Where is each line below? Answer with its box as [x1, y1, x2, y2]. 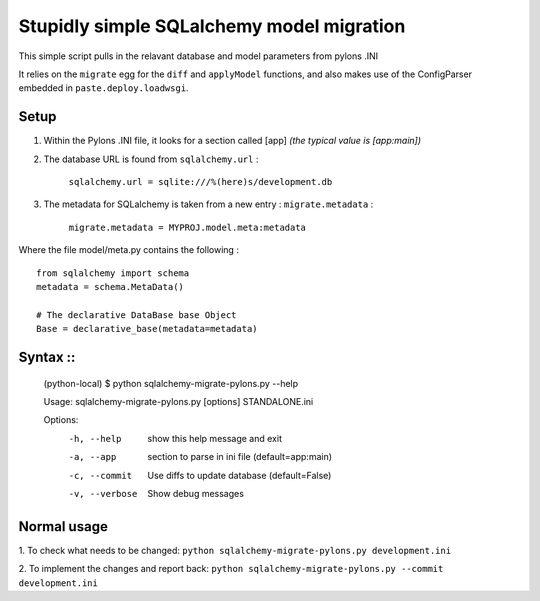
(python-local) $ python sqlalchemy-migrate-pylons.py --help [43, 377, 299, 389]
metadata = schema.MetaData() [36, 281, 185, 292]
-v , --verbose [68, 488, 138, 499]
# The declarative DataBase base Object [36, 309, 237, 320]
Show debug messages [147, 487, 245, 499]
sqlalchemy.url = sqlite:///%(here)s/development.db [68, 176, 333, 188]
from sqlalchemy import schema [36, 267, 190, 279]
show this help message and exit [147, 432, 282, 444]
